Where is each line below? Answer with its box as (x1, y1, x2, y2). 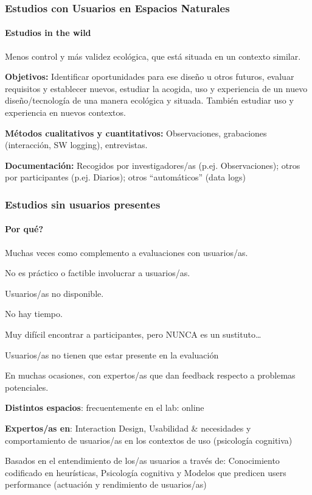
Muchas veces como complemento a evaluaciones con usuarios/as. (5, 246, 248, 258)
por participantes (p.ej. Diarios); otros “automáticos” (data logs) (5, 171, 246, 183)
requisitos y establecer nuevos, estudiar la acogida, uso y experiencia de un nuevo (5, 82, 308, 94)
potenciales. (5, 380, 49, 393)
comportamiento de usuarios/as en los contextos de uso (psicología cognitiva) (5, 433, 293, 446)
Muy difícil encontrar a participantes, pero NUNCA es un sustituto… (5, 328, 262, 340)
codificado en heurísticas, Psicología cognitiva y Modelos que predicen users (5, 466, 286, 479)
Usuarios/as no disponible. (5, 287, 104, 299)
